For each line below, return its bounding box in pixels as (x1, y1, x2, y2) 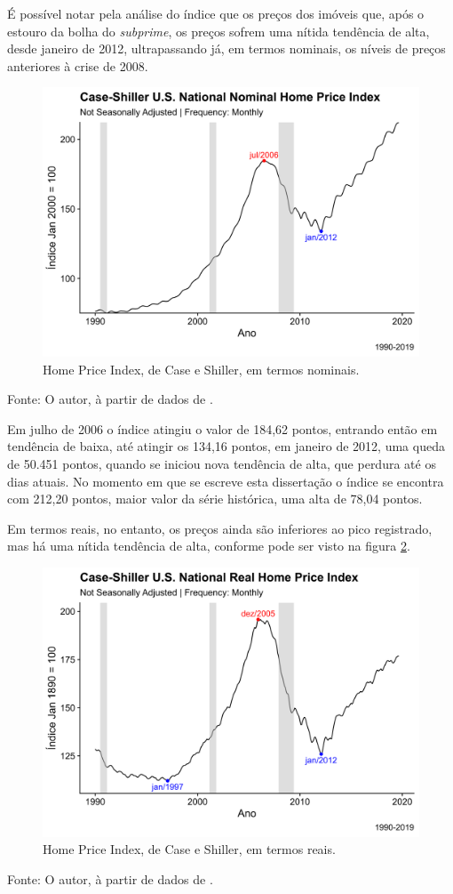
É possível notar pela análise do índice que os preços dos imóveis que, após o (7, 4, 425, 22)
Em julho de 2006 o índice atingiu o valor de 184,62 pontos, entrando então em (7, 419, 438, 438)
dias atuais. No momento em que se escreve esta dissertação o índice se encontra (7, 471, 444, 490)
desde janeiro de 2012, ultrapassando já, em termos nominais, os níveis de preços (7, 39, 446, 58)
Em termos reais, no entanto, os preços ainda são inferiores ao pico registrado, (7, 519, 433, 537)
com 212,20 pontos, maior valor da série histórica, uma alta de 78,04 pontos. (7, 489, 423, 508)
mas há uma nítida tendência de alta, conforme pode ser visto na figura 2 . (7, 536, 410, 555)
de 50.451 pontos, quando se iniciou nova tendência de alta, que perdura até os (7, 455, 436, 473)
